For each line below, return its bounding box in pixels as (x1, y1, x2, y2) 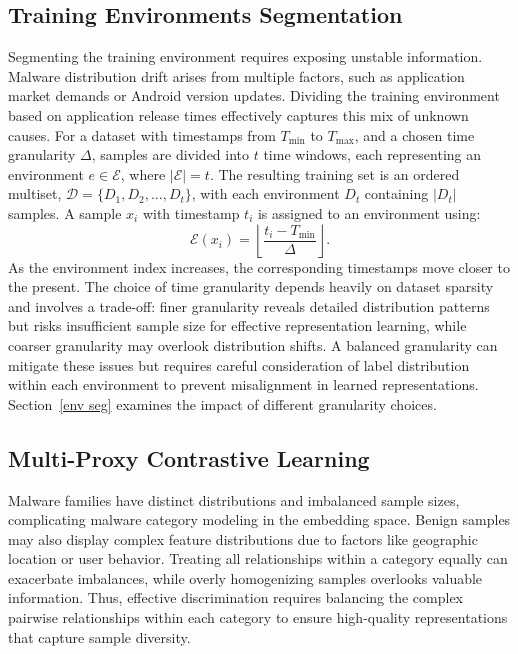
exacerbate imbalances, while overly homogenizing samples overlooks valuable (8, 567, 483, 588)
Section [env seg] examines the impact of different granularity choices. (8, 393, 437, 414)
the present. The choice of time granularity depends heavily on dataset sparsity (8, 276, 494, 297)
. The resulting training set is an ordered (209, 163, 460, 184)
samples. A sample (8, 202, 122, 223)
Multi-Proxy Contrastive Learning (8, 442, 370, 473)
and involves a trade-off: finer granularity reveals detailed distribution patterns (8, 295, 490, 316)
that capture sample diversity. (8, 626, 191, 647)
